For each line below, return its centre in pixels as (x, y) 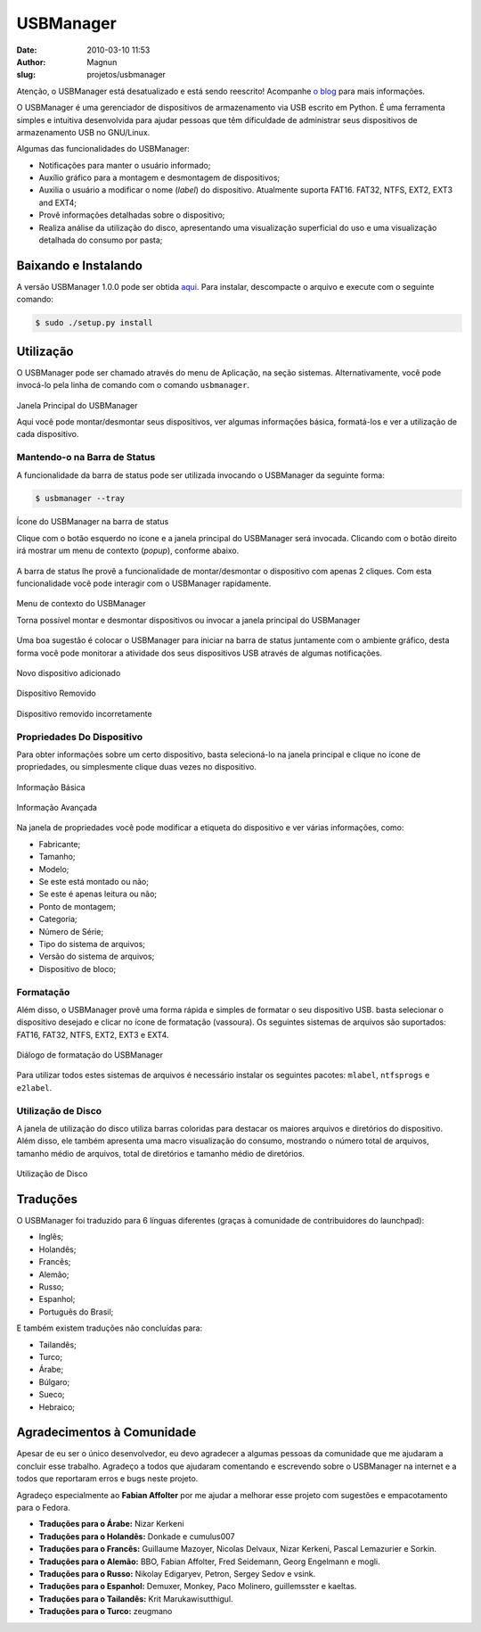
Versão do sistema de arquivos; (97, 956)
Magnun (102, 62)
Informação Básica (51, 787)
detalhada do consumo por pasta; (101, 240)
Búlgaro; (54, 1381)
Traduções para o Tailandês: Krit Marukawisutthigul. (136, 1599)
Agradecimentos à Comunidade (106, 1433)
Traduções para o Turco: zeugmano (106, 1611)
